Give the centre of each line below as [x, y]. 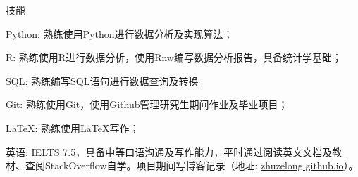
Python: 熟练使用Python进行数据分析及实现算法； [119, 33]
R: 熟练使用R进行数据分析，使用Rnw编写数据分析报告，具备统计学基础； [174, 57]
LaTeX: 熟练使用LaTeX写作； [73, 127]
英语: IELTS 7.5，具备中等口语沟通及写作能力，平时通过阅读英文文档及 [169, 151]
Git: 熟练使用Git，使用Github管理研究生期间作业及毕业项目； [147, 104]
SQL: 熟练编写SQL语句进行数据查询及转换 [102, 80]
